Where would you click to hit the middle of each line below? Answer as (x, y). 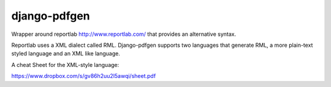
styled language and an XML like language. (66, 54)
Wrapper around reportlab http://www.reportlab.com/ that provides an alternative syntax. (124, 34)
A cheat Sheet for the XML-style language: (65, 64)
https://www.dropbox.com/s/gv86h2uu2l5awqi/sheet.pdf (84, 76)
